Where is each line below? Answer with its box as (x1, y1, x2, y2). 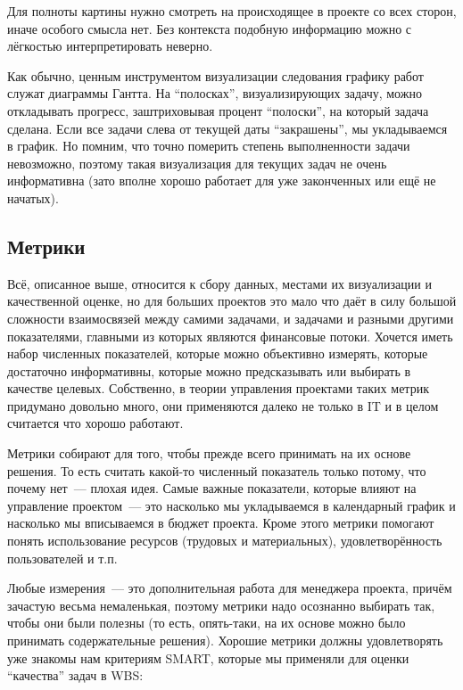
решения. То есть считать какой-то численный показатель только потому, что (7, 461, 426, 480)
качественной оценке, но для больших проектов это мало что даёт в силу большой (7, 292, 457, 310)
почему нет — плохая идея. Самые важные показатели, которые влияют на (7, 479, 417, 497)
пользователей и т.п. (7, 548, 118, 567)
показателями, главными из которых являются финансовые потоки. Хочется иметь (7, 326, 453, 345)
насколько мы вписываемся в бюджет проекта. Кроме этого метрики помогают (7, 513, 434, 532)
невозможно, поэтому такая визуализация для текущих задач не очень (7, 153, 387, 172)
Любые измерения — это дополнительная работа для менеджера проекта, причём (7, 579, 452, 597)
